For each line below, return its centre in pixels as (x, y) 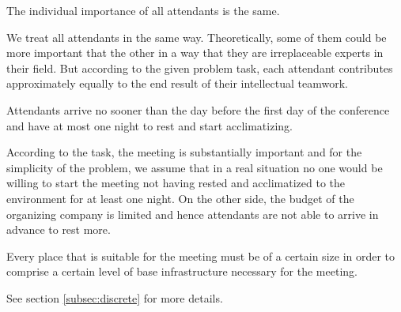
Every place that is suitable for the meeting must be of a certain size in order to (201, 256)
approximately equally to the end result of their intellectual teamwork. (177, 83)
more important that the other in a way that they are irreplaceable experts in (195, 53)
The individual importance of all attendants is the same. (143, 10)
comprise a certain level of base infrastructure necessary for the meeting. (182, 271)
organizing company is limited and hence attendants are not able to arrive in (193, 214)
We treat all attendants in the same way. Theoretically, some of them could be (197, 37)
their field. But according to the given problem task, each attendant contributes (200, 68)
